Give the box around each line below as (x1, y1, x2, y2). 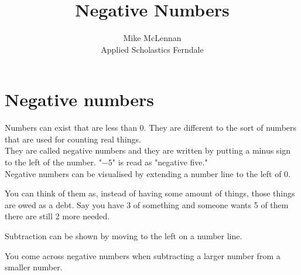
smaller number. (5, 261, 63, 273)
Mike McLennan (123, 32, 182, 44)
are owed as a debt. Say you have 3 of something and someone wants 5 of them (5, 198, 289, 211)
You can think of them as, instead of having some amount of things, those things (5, 187, 295, 199)
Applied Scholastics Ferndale (101, 43, 204, 55)
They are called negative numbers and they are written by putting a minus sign (5, 144, 291, 157)
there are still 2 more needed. (5, 210, 110, 222)
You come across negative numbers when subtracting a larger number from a (5, 249, 281, 262)
